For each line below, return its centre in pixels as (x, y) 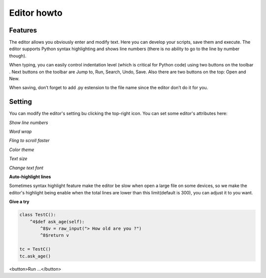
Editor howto (36, 13)
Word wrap (20, 132)
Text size (18, 159)
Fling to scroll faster (29, 141)
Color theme (22, 150)
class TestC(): (38, 215)
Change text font (26, 168)
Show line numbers (29, 123)
